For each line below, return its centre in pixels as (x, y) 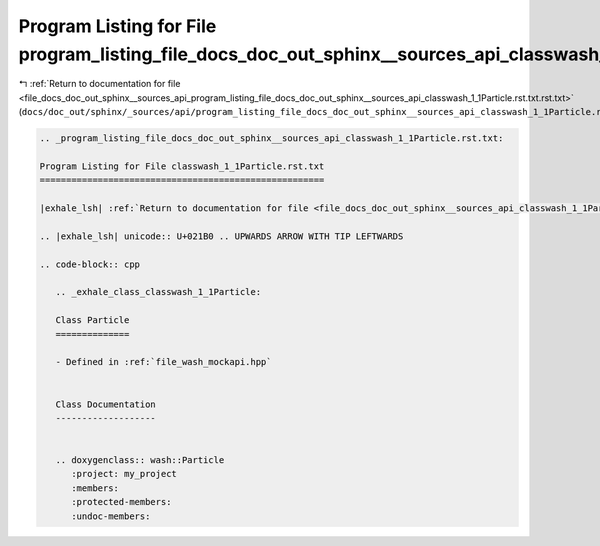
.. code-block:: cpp (89, 264)
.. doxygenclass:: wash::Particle (140, 460)
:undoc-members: (111, 516)
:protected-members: (121, 502)
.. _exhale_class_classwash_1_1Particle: (158, 292)
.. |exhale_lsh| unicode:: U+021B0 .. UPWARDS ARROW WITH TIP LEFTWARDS (221, 236)
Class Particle (92, 320)
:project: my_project (124, 474)
